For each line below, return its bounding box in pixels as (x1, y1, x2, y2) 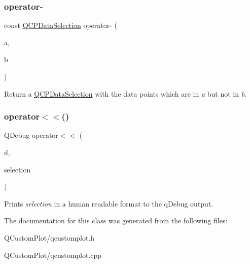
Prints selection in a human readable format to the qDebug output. (4, 198, 213, 209)
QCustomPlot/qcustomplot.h (4, 232, 95, 243)
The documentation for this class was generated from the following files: (4, 215, 228, 226)
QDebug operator (4, 130, 58, 140)
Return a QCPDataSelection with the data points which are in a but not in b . (4, 88, 246, 99)
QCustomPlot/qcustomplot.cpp (4, 249, 102, 260)
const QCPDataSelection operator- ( (4, 20, 117, 31)
